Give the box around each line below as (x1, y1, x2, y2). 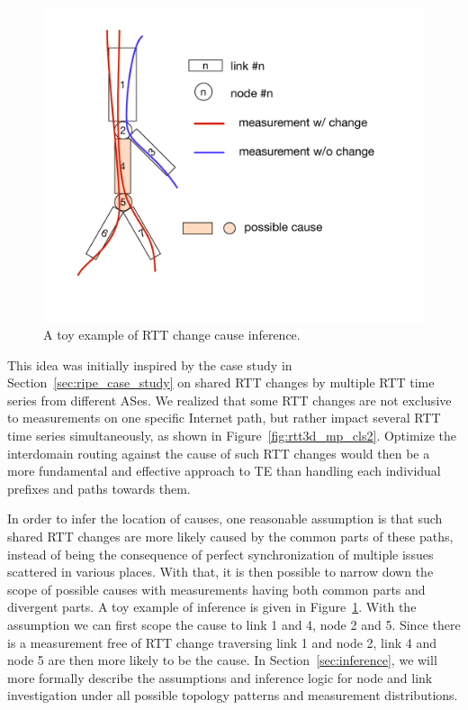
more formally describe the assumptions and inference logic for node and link (7, 668, 433, 687)
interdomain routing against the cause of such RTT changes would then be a (7, 443, 430, 462)
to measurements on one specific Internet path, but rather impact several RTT (7, 408, 441, 427)
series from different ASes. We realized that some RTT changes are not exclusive (7, 390, 452, 409)
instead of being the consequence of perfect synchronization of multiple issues (7, 544, 434, 563)
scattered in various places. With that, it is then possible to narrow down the (7, 562, 434, 581)
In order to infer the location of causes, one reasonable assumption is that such (7, 509, 443, 528)
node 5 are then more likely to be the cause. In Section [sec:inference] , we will (7, 651, 437, 669)
